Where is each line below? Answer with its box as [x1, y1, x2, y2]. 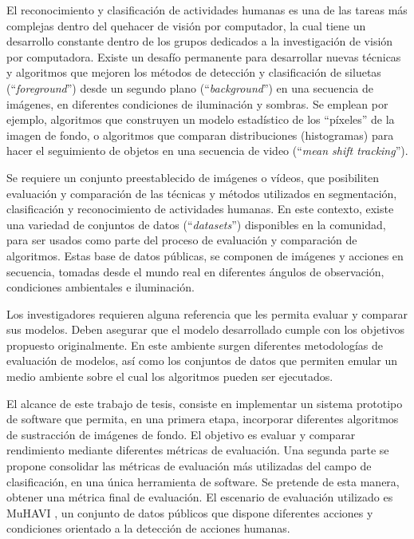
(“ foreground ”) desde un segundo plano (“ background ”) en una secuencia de [6, 79, 374, 96]
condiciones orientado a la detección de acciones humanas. [6, 520, 290, 537]
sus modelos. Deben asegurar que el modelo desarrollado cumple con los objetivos [6, 321, 405, 338]
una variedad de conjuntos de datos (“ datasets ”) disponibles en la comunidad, [6, 216, 386, 232]
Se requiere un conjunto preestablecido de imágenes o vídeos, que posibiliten [6, 168, 380, 185]
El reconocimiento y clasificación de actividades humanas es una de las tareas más [6, 2, 408, 18]
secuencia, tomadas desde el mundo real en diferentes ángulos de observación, [6, 263, 384, 279]
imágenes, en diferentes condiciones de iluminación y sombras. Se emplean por [6, 95, 388, 112]
